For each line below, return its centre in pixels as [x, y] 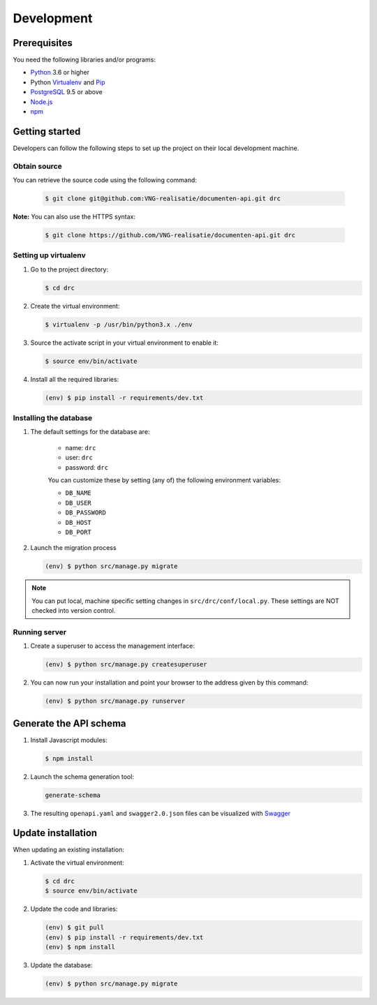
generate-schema [73, 795]
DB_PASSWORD [86, 513]
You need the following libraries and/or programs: [84, 60]
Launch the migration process [73, 548]
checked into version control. [74, 611]
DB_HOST [79, 522]
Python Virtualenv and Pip [68, 82]
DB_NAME [79, 493]
